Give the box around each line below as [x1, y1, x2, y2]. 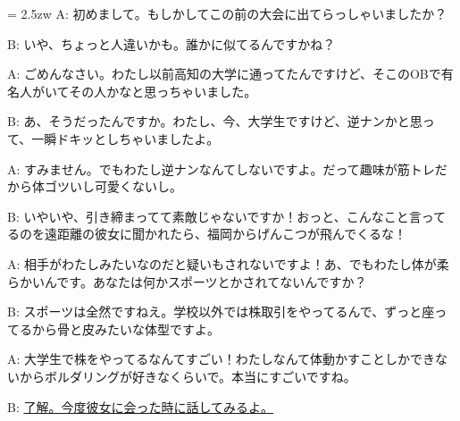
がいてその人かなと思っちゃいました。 [31, 81, 257, 100]
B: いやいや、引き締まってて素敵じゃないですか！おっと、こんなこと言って [7, 206, 447, 225]
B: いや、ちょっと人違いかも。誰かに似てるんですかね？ [7, 34, 336, 53]
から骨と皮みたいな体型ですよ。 [31, 319, 220, 338]
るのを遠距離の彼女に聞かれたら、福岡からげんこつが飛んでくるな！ [7, 224, 407, 243]
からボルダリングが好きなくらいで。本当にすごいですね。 [19, 366, 356, 385]
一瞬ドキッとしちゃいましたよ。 [31, 129, 220, 147]
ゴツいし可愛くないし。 [44, 177, 182, 196]
